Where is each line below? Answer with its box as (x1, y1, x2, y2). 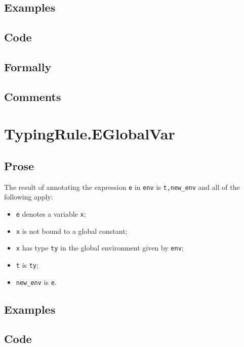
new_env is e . (16, 276, 57, 287)
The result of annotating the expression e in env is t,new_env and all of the (4, 181, 240, 192)
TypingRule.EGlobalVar (4, 123, 175, 144)
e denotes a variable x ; (16, 208, 86, 219)
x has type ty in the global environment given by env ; (16, 242, 184, 253)
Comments (4, 88, 61, 104)
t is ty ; (16, 259, 38, 270)
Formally (4, 59, 52, 74)
